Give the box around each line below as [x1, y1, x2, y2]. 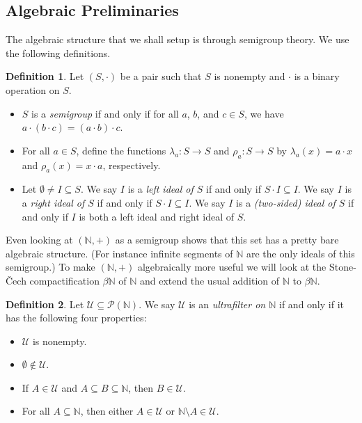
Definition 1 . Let [6, 69, 84, 83]
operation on [6, 82, 60, 97]
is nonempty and [214, 69, 285, 83]
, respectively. [102, 157, 161, 172]
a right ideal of [22, 195, 85, 209]
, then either [80, 404, 134, 418]
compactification [29, 273, 100, 287]
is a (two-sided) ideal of [236, 195, 336, 209]
